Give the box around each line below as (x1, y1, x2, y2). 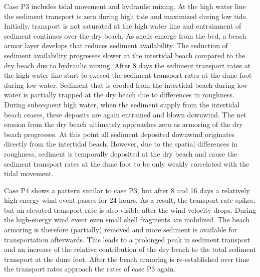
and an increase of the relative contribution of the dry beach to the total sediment (4, 244, 256, 254)
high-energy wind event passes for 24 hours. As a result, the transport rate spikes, (4, 195, 255, 205)
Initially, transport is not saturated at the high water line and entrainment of (4, 21, 241, 31)
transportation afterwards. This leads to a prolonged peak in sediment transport (4, 234, 250, 244)
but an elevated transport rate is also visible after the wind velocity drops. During (4, 204, 256, 215)
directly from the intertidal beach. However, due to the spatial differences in (4, 138, 237, 149)
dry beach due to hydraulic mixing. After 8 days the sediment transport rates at (4, 60, 251, 70)
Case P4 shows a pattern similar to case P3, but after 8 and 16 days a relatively (4, 185, 250, 195)
